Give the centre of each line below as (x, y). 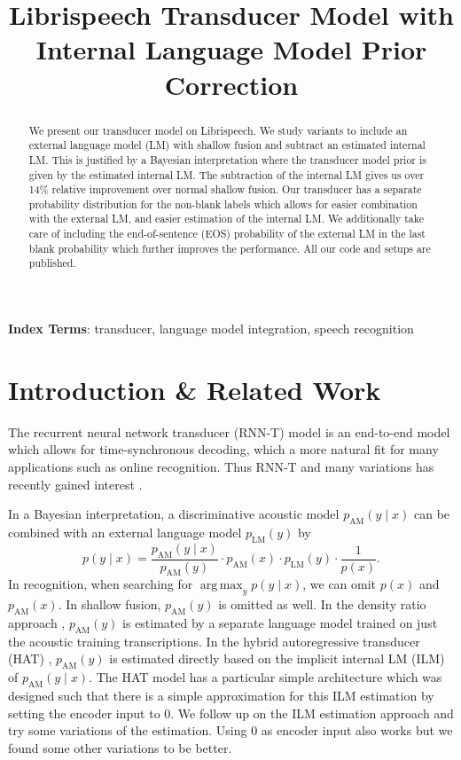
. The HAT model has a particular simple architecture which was (266, 677)
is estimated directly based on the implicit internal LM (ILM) (277, 658)
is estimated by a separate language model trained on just (280, 623)
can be (432, 514)
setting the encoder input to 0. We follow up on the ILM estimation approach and (231, 713)
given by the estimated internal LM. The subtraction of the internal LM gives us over (227, 174)
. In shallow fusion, (109, 604)
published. (52, 263)
